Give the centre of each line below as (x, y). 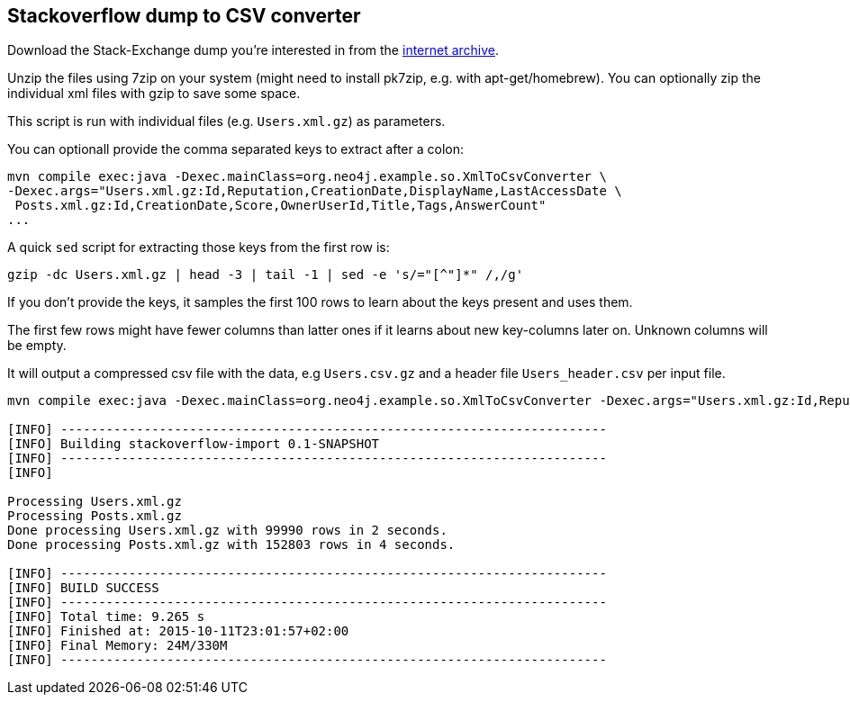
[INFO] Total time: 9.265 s (106, 617)
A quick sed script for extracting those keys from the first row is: (199, 247)
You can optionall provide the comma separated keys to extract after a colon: (236, 149)
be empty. (37, 346)
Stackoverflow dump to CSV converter (184, 16)
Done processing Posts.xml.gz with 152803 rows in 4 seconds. (231, 545)
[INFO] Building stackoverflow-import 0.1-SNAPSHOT (194, 444)
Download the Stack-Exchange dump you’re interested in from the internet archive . (253, 50)
